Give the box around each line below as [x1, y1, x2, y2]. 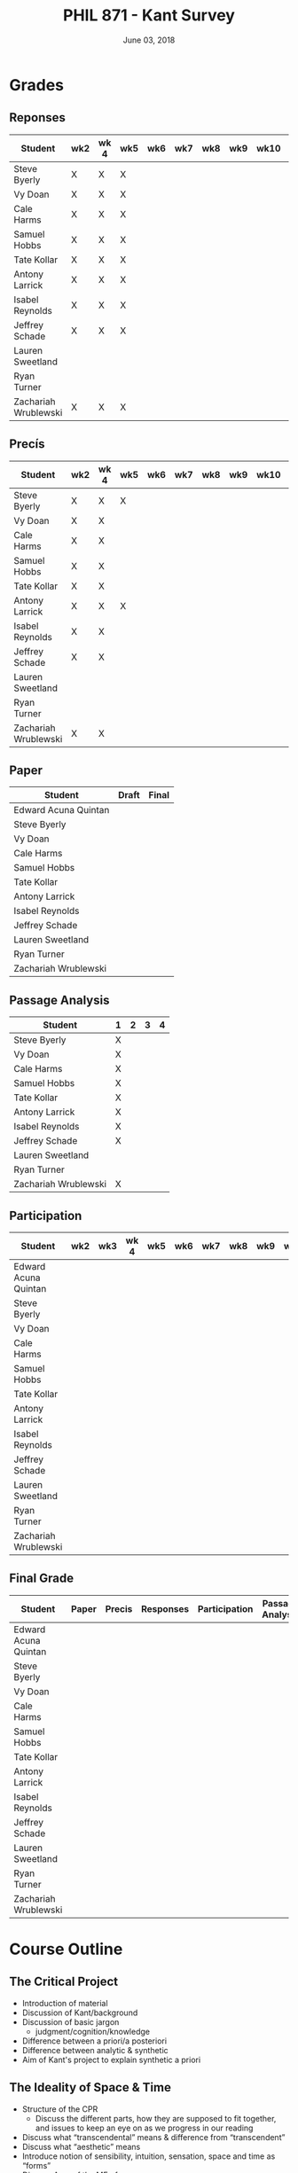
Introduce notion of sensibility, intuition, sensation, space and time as [21, 2151, 276, 2161]
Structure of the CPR [21, 2103, 98, 2114]
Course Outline [9, 1939, 123, 1959]
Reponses [9, 110, 67, 125]
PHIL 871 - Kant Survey [63, 5, 235, 26]
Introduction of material [21, 1997, 108, 2008]
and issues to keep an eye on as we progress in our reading [35, 2122, 254, 2133]
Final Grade [9, 1571, 74, 1586]
